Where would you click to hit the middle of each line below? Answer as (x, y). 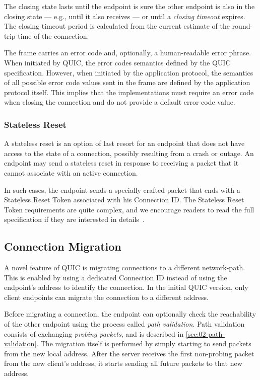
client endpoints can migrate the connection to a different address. (106, 297)
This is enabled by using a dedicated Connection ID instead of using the (116, 277)
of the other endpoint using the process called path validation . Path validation (124, 324)
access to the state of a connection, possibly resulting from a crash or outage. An (129, 153)
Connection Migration (63, 246)
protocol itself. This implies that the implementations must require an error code (129, 92)
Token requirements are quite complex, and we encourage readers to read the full (129, 209)
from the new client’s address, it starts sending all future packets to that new (123, 363)
